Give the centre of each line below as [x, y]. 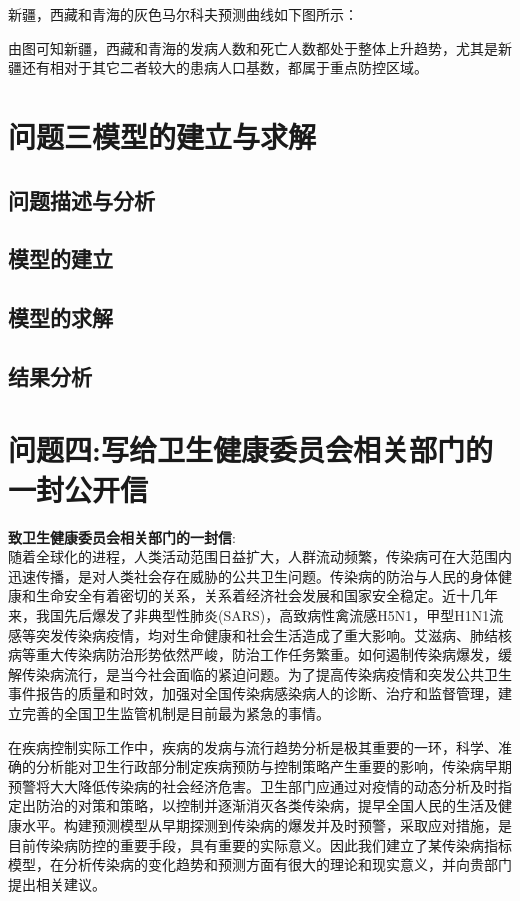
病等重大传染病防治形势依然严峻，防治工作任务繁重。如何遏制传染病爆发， [253, 654]
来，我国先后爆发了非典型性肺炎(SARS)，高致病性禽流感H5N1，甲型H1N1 [249, 614]
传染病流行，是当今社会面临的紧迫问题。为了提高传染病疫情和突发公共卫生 [266, 673]
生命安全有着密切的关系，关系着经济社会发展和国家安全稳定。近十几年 [266, 595]
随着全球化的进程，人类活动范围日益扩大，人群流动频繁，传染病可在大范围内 [260, 556]
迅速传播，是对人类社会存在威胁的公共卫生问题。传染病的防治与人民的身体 [253, 575]
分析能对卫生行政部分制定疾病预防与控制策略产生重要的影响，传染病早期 [273, 766]
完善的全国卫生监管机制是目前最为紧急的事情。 [175, 712]
